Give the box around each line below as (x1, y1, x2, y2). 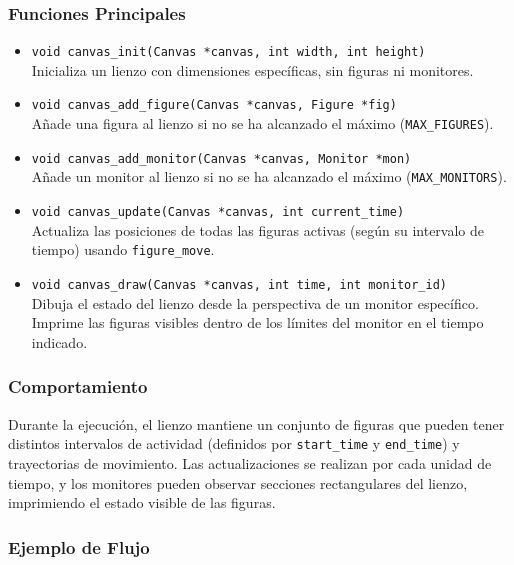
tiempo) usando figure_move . (31, 239, 215, 260)
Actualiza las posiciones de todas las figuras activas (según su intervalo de (31, 219, 485, 240)
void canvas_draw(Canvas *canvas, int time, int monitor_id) (31, 278, 448, 292)
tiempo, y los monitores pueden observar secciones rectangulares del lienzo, (8, 472, 468, 493)
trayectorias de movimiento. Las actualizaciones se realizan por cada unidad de (8, 452, 492, 473)
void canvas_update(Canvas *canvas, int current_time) (31, 205, 405, 220)
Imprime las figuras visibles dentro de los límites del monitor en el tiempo (31, 312, 484, 333)
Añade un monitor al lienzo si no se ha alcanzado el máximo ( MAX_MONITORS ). (31, 166, 507, 187)
